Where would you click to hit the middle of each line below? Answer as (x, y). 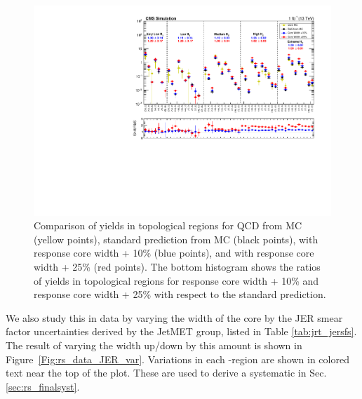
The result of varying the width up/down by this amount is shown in (154, 345)
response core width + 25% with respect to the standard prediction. (180, 294)
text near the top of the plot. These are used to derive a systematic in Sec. (166, 373)
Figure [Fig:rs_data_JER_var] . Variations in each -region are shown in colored (177, 359)
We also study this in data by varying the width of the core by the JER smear (174, 317)
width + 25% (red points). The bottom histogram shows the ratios (177, 267)
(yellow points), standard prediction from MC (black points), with (176, 239)
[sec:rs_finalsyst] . (43, 386)
